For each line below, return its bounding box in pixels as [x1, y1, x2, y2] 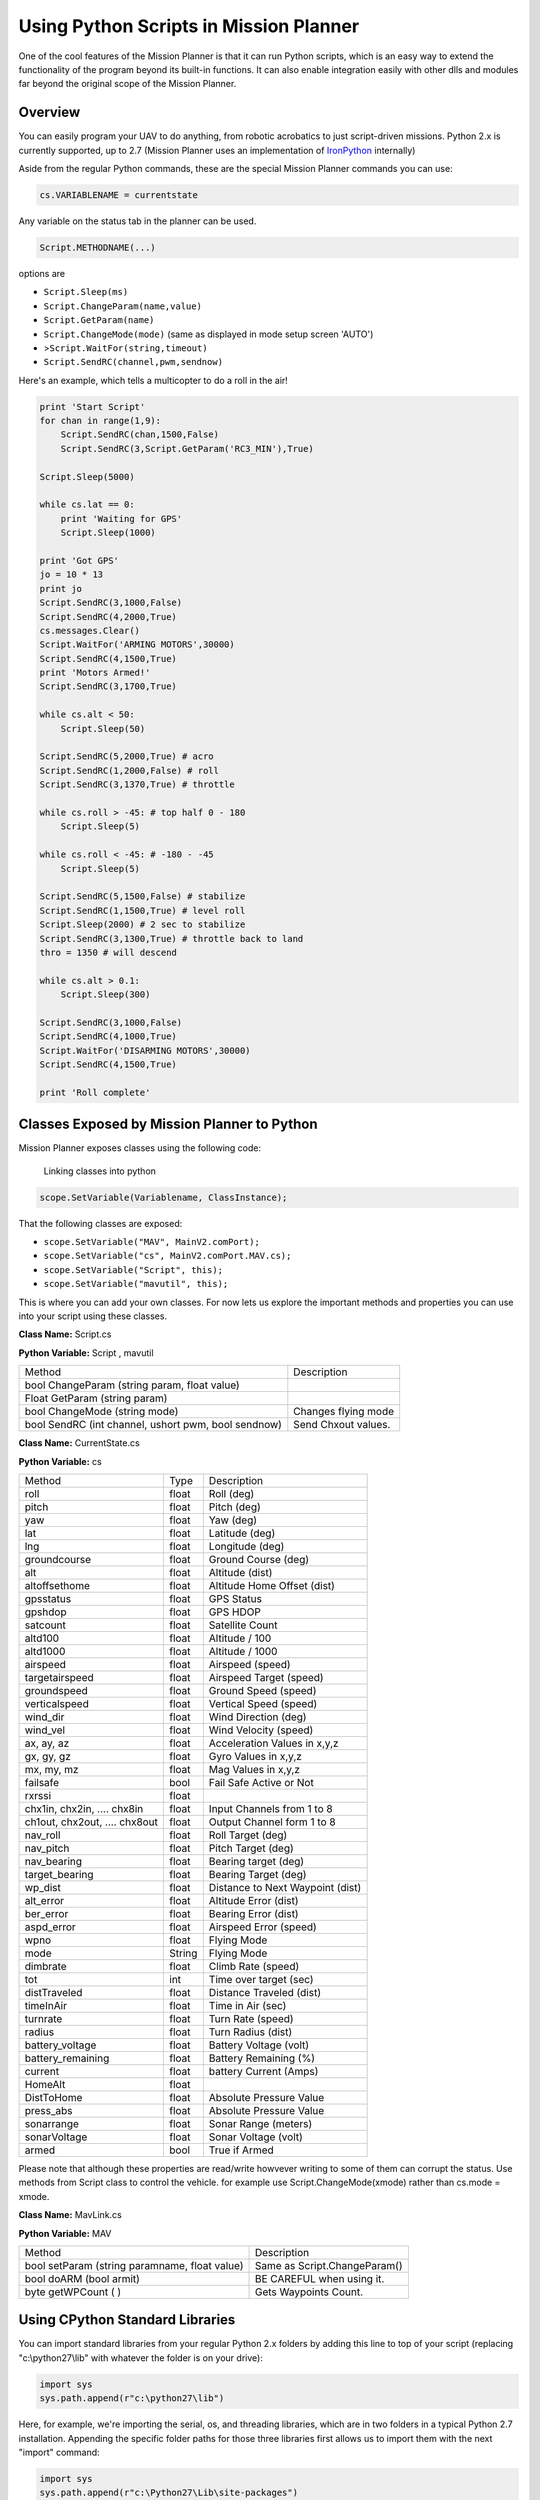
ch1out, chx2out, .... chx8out [24, 1815, 159, 1829]
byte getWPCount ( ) [24, 2285, 122, 2299]
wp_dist [24, 1880, 62, 1894]
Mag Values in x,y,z [208, 1762, 300, 1776]
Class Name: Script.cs [18, 1328, 112, 1340]
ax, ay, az [24, 1736, 70, 1750]
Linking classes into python [43, 1165, 157, 1177]
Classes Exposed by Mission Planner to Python [18, 1116, 318, 1133]
